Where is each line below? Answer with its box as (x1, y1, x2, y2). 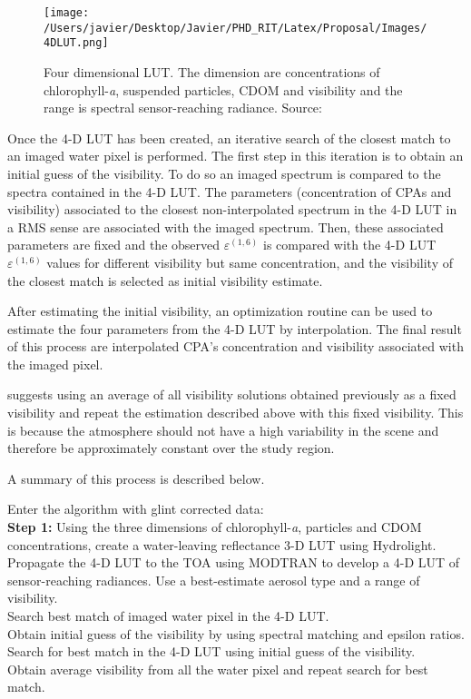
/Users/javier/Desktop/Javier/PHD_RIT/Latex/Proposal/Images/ (44, 21, 427, 34)
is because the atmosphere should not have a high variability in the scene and (7, 420, 439, 439)
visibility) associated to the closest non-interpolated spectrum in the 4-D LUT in (7, 200, 457, 219)
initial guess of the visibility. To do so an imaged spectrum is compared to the (7, 163, 441, 182)
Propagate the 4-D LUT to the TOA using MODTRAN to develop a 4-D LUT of (7, 553, 460, 572)
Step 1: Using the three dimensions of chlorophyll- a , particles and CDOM (7, 517, 422, 537)
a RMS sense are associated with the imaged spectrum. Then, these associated (7, 217, 444, 236)
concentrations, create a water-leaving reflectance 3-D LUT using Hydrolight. (7, 535, 437, 554)
